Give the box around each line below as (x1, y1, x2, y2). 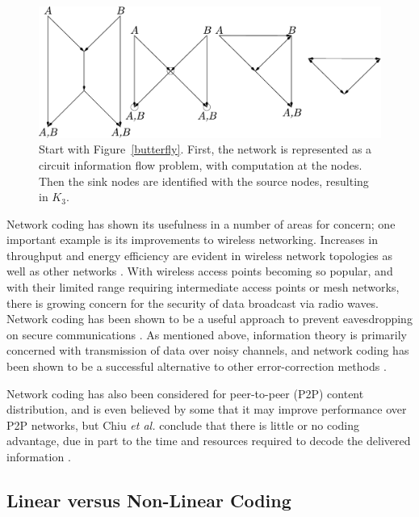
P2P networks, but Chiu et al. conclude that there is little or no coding (6, 416, 360, 433)
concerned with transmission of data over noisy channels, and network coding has (6, 342, 409, 359)
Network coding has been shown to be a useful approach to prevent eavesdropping (6, 310, 413, 327)
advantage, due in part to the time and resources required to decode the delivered (6, 432, 411, 449)
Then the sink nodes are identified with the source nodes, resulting (39, 172, 369, 189)
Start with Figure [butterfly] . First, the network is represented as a (39, 141, 372, 158)
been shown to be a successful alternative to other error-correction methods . (6, 358, 387, 375)
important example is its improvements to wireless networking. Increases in (6, 231, 378, 248)
